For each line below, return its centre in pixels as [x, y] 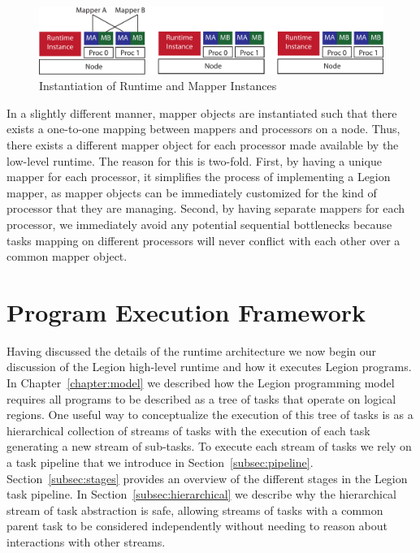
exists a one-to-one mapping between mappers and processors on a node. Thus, [204, 129]
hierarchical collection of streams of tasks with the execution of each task [188, 430]
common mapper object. [67, 256]
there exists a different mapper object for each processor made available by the [203, 145]
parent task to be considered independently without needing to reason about [197, 526]
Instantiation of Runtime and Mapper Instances [158, 86]
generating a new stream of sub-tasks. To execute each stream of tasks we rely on [209, 446]
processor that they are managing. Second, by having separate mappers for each [206, 208]
